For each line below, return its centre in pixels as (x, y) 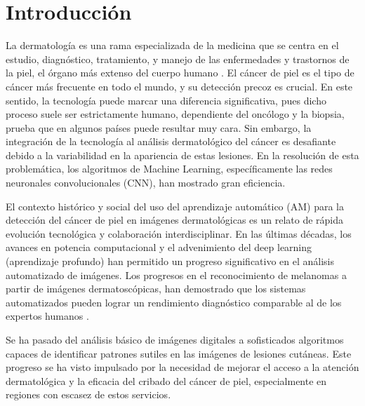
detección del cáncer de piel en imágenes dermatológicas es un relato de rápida (174, 220)
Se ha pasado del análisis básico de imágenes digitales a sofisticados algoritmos (175, 339)
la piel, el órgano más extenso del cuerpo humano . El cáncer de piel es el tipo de (180, 73)
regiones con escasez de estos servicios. (88, 394)
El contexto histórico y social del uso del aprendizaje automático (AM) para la (175, 206)
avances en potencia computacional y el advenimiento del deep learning (159, 247)
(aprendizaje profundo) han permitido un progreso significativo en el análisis (170, 261)
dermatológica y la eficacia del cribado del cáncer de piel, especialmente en (166, 380)
